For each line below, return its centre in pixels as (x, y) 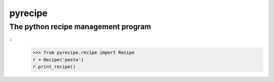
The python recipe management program (80, 27)
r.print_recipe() (54, 67)
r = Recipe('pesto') (58, 60)
